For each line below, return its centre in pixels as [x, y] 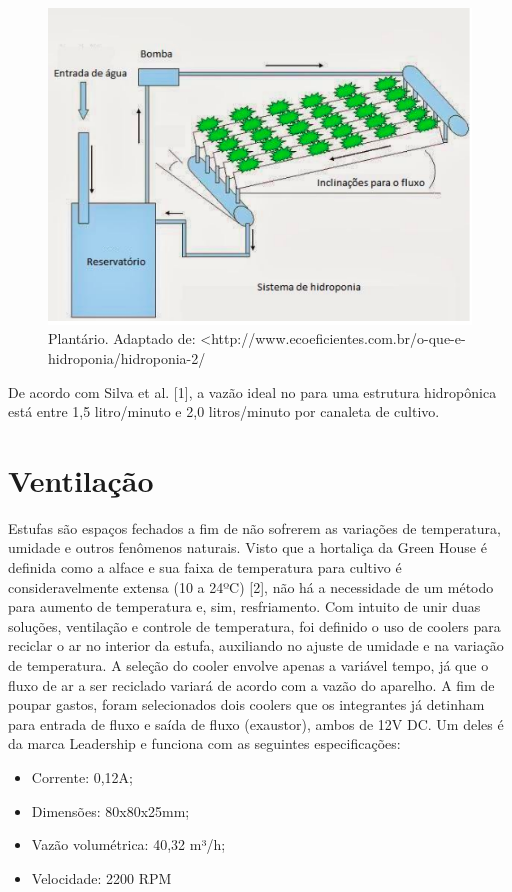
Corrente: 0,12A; [82, 777]
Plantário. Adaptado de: [122, 338]
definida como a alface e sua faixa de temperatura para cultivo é [205, 567]
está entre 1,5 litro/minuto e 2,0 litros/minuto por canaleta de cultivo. [224, 411]
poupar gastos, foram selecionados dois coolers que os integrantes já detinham [246, 704]
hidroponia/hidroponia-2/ [127, 357]
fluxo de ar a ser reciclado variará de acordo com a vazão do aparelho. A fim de [251, 684]
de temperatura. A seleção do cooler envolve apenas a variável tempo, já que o [248, 665]
